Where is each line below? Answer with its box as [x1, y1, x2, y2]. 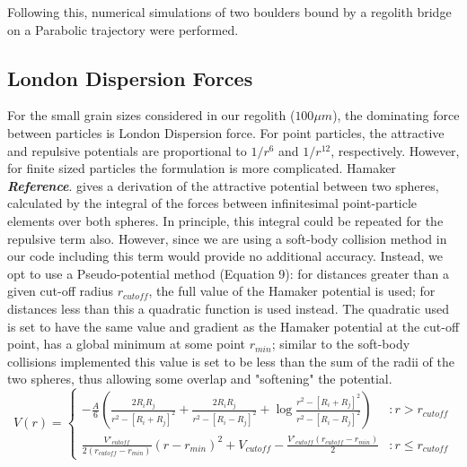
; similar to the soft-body [271, 334, 410, 353]
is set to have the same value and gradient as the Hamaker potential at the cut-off [7, 316, 460, 335]
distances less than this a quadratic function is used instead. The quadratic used [7, 298, 449, 317]
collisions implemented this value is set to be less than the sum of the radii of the [7, 351, 454, 370]
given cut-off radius [7, 281, 113, 300]
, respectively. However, [330, 141, 460, 160]
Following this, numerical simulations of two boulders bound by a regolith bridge [7, 3, 452, 21]
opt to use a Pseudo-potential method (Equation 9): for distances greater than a [7, 264, 450, 282]
